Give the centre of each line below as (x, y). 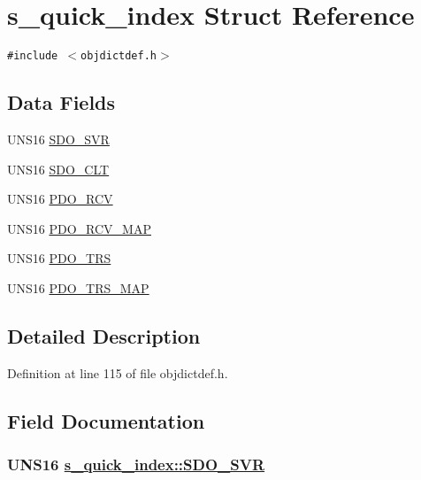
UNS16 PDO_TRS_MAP (78, 287)
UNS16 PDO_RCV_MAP (79, 228)
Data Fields (61, 102)
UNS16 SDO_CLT (58, 169)
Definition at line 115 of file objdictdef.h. (118, 372)
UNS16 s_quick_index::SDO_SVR (136, 465)
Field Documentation (106, 420)
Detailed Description (104, 335)
